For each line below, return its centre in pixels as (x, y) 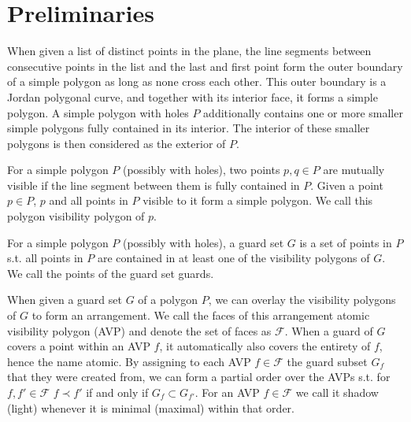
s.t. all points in (45, 258)
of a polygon (168, 300)
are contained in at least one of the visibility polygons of (233, 258)
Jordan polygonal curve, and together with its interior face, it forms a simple (193, 96)
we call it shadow (337, 392)
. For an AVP (227, 392)
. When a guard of (329, 330)
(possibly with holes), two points (201, 170)
